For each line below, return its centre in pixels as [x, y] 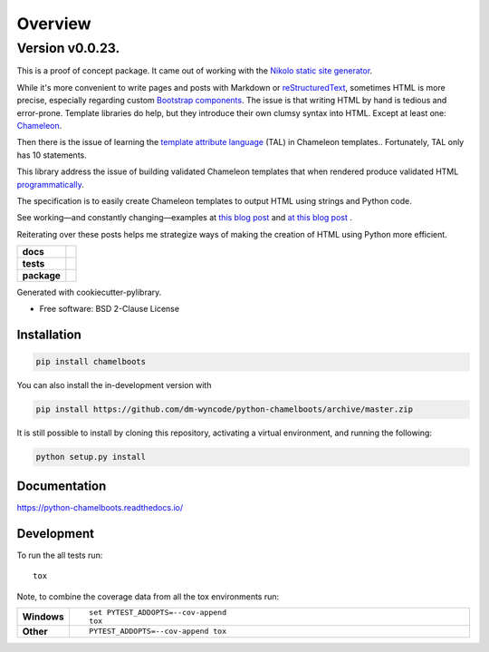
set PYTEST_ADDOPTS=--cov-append [158, 612]
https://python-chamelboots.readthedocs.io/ [100, 507]
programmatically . [51, 184]
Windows [43, 617]
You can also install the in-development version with [114, 385]
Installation [49, 335]
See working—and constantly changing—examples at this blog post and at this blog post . [185, 218]
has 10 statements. [52, 155]
